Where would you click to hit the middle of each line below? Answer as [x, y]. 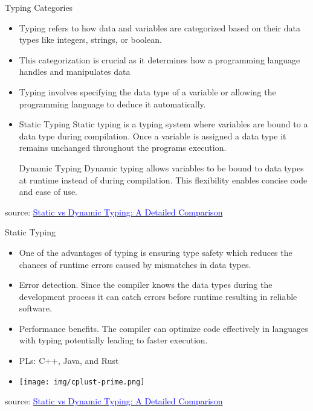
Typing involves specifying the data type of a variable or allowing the [147, 91]
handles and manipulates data [75, 72]
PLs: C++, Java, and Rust [69, 361]
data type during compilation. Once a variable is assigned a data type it [153, 135]
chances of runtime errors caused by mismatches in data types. [135, 264]
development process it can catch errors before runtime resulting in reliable [158, 296]
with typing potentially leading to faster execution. [113, 340]
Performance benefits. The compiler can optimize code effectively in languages [163, 328]
